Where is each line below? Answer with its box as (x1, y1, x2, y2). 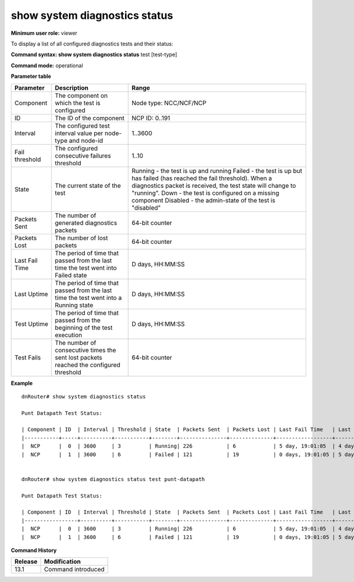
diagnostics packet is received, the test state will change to (132, 181, 296, 189)
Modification (44, 558, 81, 566)
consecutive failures (55, 151, 112, 159)
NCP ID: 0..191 (132, 114, 171, 122)
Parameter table (11, 73, 51, 80)
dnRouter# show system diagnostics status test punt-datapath (21, 476, 205, 482)
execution (55, 331, 83, 339)
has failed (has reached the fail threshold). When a (132, 174, 273, 182)
